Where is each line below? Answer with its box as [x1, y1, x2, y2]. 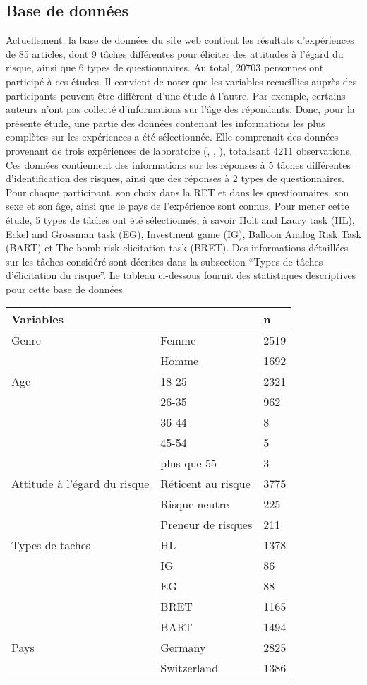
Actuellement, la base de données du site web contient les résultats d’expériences [6, 32, 354, 47]
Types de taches [11, 537, 91, 554]
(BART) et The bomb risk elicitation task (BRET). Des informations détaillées [6, 240, 349, 255]
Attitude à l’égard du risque [11, 475, 150, 492]
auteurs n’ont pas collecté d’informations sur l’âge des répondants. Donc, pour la [6, 102, 355, 117]
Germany [160, 639, 206, 656]
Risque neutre [160, 496, 229, 513]
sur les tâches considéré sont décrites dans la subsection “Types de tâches [6, 254, 323, 268]
